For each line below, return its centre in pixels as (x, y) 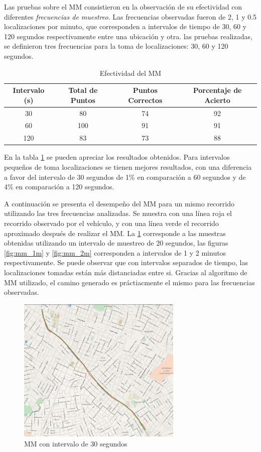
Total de (83, 90)
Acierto (217, 100)
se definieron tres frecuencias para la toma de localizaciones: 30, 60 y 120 (116, 46)
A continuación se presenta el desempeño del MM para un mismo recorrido (119, 203)
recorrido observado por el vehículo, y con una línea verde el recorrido (111, 223)
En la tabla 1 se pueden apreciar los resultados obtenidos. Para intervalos (117, 157)
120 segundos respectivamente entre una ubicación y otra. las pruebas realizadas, (128, 36)
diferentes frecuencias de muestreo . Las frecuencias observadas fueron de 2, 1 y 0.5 (130, 16)
